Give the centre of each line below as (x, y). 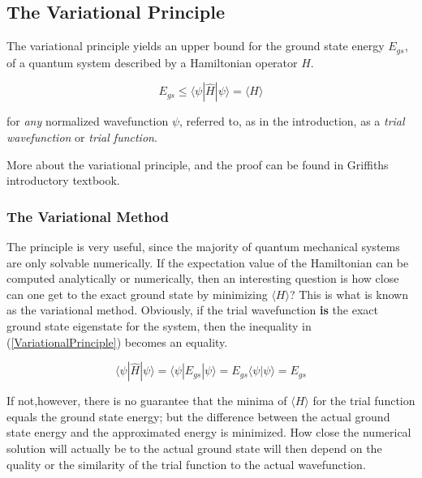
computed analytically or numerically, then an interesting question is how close (203, 278)
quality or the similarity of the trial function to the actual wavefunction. (186, 464)
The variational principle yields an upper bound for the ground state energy (196, 46)
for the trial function (364, 401)
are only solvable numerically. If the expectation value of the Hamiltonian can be (208, 262)
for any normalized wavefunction (88, 121)
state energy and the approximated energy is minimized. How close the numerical (209, 432)
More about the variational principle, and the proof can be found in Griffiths (198, 164)
